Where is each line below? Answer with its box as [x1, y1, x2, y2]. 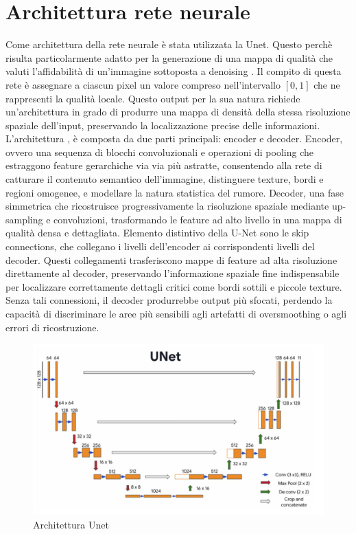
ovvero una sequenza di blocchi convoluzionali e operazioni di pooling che [5, 144, 313, 159]
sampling [5, 212, 43, 226]
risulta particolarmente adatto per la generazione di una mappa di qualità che [5, 50, 333, 65]
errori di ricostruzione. [5, 320, 99, 334]
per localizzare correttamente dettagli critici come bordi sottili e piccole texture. [5, 279, 342, 293]
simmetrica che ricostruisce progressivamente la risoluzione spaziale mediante [5, 199, 329, 213]
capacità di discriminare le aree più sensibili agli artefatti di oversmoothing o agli [5, 307, 347, 320]
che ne [313, 77, 340, 91]
